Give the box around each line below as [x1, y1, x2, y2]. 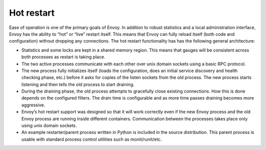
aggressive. [21, 102, 45, 108]
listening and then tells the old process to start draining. [21, 81, 135, 87]
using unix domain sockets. [21, 123, 77, 128]
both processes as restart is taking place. [21, 54, 105, 60]
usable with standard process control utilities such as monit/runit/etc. [21, 136, 162, 142]
